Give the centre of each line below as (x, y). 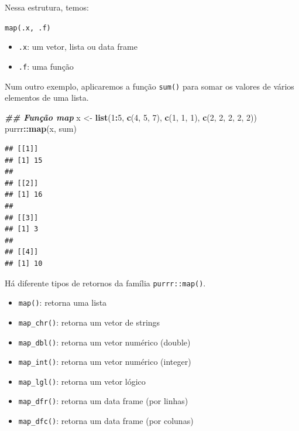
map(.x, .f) (28, 28)
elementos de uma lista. (47, 98)
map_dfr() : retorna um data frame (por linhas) (103, 401)
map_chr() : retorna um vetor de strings (89, 322)
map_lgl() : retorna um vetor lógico (82, 381)
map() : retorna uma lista (63, 302)
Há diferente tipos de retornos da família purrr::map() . (105, 283)
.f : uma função (46, 66)
